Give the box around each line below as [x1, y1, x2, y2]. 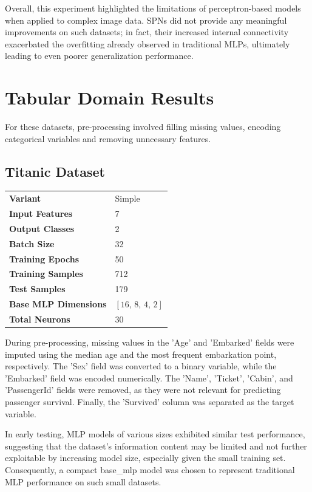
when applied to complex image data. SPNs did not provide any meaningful [5, 13, 287, 26]
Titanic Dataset [5, 162, 105, 180]
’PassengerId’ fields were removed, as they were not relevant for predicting [5, 383, 281, 396]
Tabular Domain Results [5, 85, 214, 110]
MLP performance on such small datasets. [5, 475, 161, 488]
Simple [115, 192, 140, 205]
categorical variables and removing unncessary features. [5, 132, 211, 145]
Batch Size [9, 237, 55, 250]
